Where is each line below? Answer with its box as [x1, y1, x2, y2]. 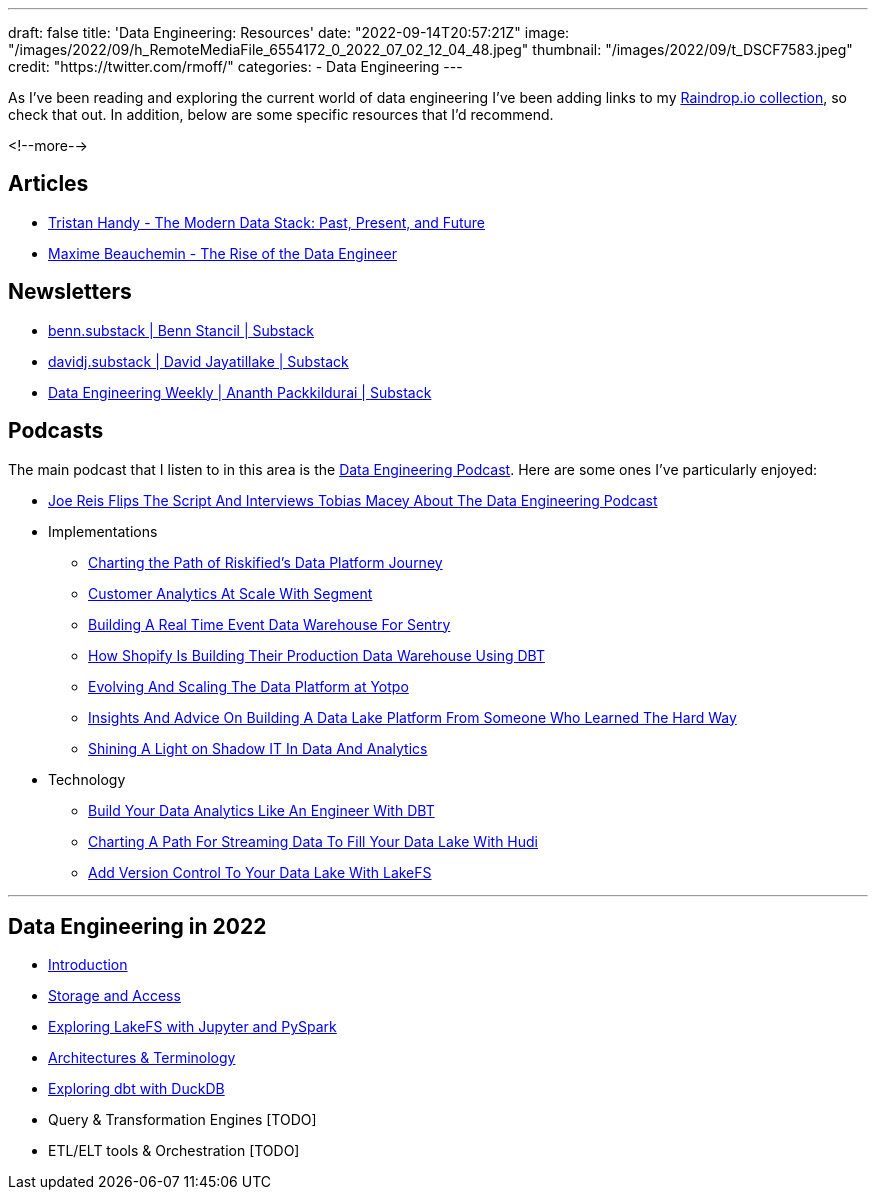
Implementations [48, 522, 158, 540]
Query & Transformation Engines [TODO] [48, 1111, 317, 1129]
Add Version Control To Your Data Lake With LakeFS [88, 863, 432, 881]
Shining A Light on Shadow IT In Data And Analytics [88, 739, 428, 757]
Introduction [48, 956, 128, 974]
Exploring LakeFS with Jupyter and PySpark [48, 1018, 337, 1036]
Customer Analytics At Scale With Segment [88, 584, 373, 602]
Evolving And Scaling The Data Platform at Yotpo [88, 677, 409, 695]
